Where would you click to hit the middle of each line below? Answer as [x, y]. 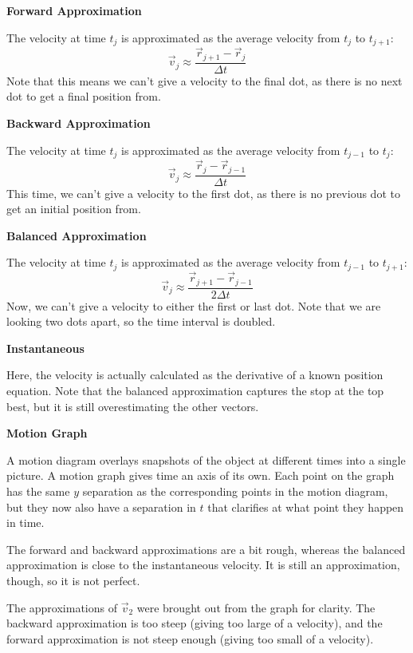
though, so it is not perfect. [73, 580]
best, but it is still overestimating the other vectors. [133, 406]
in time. [26, 522]
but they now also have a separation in [101, 507]
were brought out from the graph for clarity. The [256, 607]
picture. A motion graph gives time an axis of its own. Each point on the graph [201, 475]
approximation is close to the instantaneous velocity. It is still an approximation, [203, 565]
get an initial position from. [74, 209]
